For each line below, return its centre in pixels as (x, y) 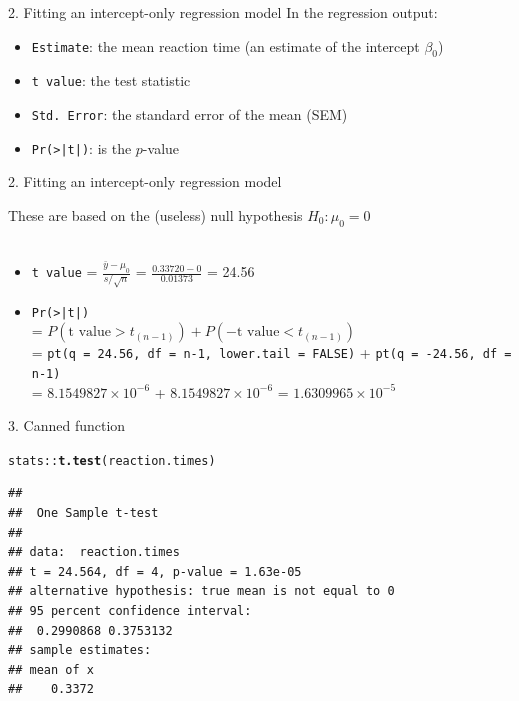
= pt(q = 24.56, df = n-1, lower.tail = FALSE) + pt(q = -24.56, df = (271, 352)
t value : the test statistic (111, 80)
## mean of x (51, 669)
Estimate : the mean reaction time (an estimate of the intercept (225, 45)
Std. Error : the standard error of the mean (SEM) (189, 114)
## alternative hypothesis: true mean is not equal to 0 (201, 591)
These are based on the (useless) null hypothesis (155, 214)
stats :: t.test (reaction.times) (112, 460)
